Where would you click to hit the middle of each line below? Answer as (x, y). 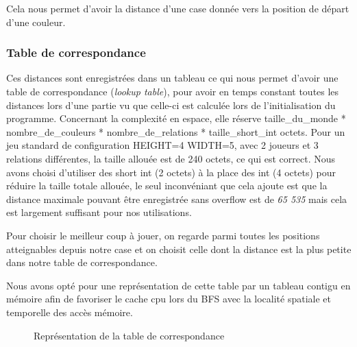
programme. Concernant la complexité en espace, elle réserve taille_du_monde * (176, 118)
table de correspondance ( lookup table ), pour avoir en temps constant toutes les (173, 91)
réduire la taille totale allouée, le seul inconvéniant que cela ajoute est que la (167, 186)
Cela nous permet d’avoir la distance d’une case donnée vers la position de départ (178, 8)
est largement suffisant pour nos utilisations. (99, 212)
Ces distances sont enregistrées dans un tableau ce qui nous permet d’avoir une (172, 78)
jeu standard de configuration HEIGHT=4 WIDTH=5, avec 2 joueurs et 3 (162, 145)
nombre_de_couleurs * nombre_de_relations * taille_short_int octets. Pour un (176, 131)
